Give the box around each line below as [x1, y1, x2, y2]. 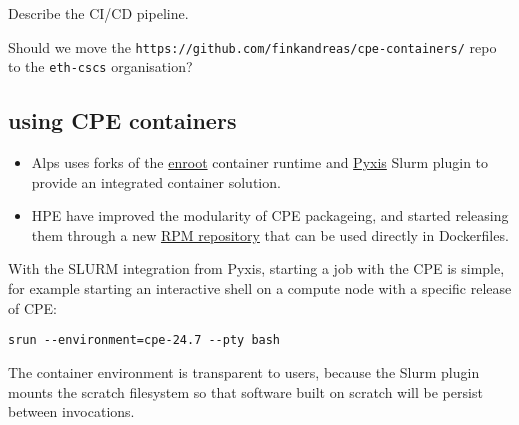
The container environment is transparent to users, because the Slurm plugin [8, 361, 480, 382]
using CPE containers [8, 105, 237, 136]
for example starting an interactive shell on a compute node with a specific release [8, 278, 512, 299]
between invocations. [8, 401, 135, 422]
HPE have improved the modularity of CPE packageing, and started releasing [31, 205, 509, 226]
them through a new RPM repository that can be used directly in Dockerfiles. [31, 224, 509, 245]
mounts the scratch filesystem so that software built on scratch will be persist [8, 381, 483, 402]
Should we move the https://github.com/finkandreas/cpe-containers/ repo [8, 36, 497, 57]
